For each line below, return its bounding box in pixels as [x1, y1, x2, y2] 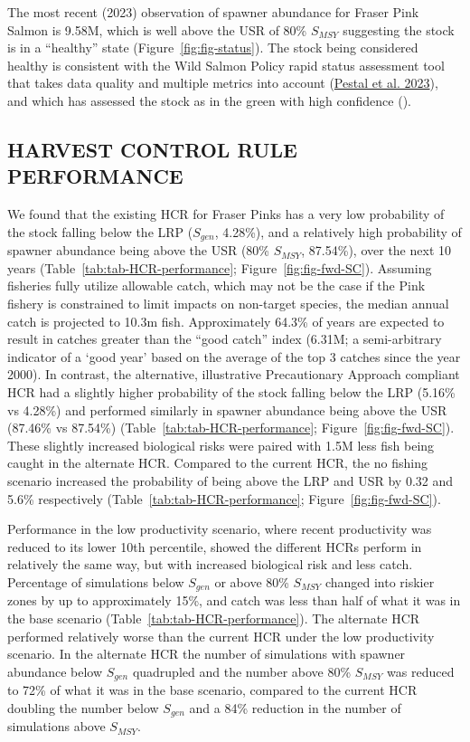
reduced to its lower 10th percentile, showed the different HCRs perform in [7, 537, 422, 556]
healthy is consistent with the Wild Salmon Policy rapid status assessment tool [7, 55, 445, 74]
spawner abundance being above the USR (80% [7, 241, 270, 260]
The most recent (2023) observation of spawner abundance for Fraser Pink [7, 3, 419, 21]
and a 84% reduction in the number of [189, 698, 401, 717]
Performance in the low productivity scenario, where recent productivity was [7, 519, 432, 538]
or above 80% [214, 572, 289, 591]
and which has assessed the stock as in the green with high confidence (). [7, 90, 411, 109]
